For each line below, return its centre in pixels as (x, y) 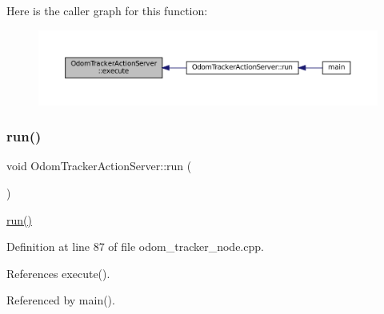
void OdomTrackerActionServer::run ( (99, 166)
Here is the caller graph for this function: (107, 10)
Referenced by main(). (61, 300)
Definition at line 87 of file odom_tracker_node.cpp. (135, 246)
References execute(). (58, 273)
